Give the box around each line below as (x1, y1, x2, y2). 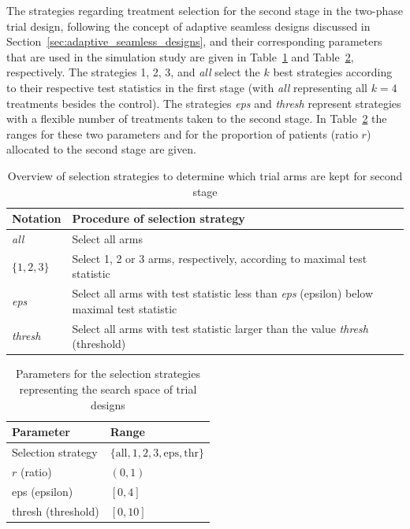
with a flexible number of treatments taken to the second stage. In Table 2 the (6, 110, 387, 127)
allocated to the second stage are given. (6, 141, 196, 157)
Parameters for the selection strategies (15, 365, 200, 382)
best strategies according (273, 64, 393, 80)
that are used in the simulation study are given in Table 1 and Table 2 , (6, 48, 354, 65)
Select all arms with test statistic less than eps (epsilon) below (72, 285, 374, 301)
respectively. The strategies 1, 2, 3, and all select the (6, 64, 260, 80)
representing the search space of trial (19, 380, 197, 397)
